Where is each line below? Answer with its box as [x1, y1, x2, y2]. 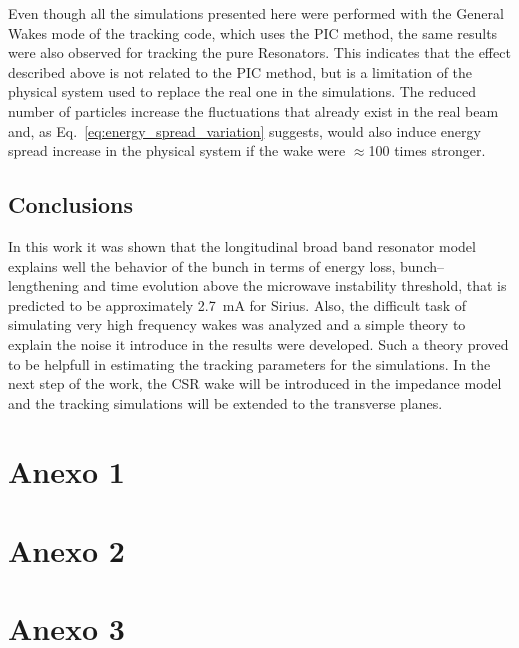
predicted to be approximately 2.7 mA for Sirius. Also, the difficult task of [8, 294, 467, 315]
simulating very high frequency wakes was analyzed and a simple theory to [8, 314, 466, 335]
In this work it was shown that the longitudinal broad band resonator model [8, 235, 476, 256]
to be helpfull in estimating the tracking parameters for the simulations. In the [8, 353, 491, 374]
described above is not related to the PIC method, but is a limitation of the [8, 61, 473, 82]
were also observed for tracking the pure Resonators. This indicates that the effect [8, 42, 511, 63]
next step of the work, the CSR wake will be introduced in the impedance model [8, 373, 502, 394]
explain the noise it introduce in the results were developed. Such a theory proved [8, 333, 509, 354]
